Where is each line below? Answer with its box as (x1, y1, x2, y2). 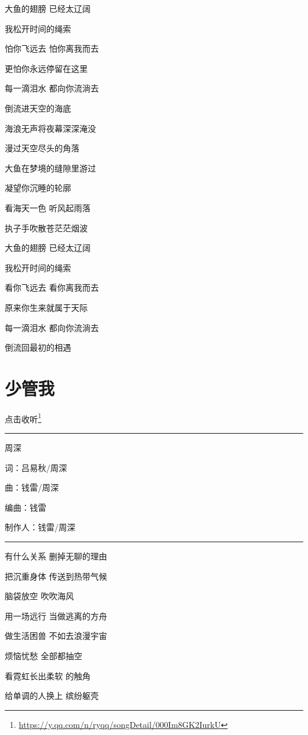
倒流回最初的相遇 (5, 341, 71, 354)
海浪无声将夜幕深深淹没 (5, 122, 96, 134)
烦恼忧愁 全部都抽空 (5, 650, 82, 661)
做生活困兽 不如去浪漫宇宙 (5, 629, 107, 642)
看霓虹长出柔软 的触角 (5, 669, 91, 682)
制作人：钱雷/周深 (5, 521, 75, 533)
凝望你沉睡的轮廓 (5, 182, 71, 194)
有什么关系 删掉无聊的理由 (5, 550, 107, 562)
